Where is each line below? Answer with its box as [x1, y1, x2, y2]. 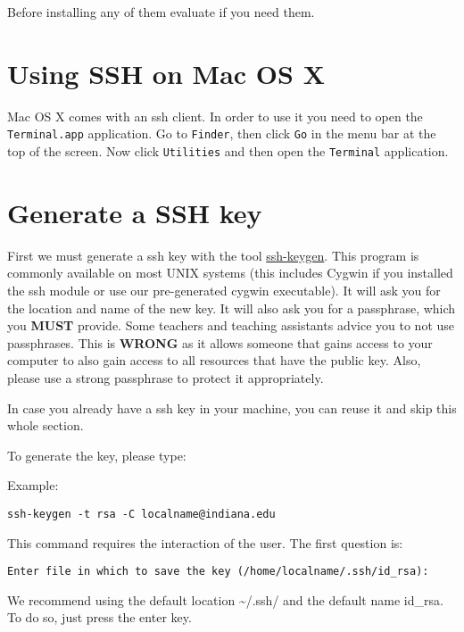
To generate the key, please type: [7, 445, 186, 464]
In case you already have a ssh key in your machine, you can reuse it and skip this [7, 398, 457, 417]
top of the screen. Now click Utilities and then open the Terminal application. [7, 141, 449, 160]
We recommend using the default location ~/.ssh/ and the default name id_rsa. [7, 590, 443, 609]
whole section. [7, 416, 84, 435]
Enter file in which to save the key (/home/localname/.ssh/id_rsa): [7, 565, 429, 578]
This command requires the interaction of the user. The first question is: [7, 533, 403, 552]
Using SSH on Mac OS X [7, 54, 325, 91]
